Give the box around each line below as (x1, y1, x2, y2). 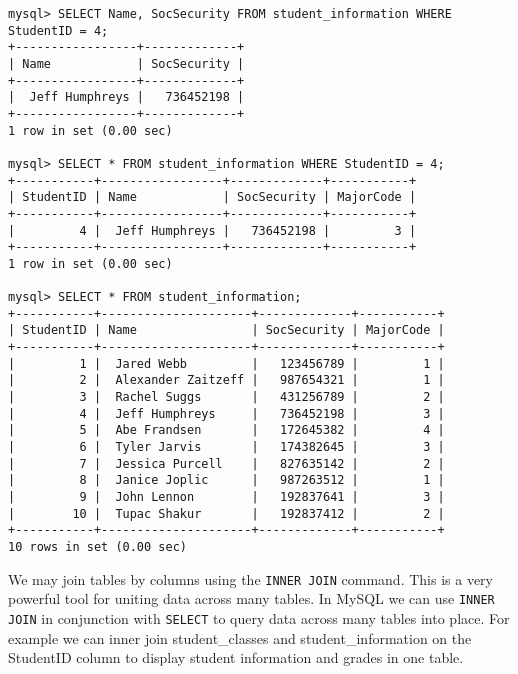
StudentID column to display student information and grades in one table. (8, 647, 464, 668)
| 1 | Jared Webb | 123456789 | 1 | (8, 356, 445, 371)
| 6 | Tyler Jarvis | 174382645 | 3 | (8, 440, 445, 455)
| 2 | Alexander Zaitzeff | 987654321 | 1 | (8, 373, 445, 388)
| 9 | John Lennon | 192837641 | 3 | (8, 490, 445, 505)
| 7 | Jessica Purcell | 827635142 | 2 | (8, 456, 445, 471)
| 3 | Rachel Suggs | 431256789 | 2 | (8, 390, 445, 405)
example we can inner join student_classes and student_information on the (8, 627, 472, 648)
